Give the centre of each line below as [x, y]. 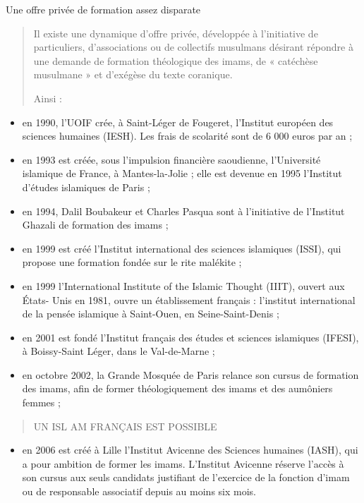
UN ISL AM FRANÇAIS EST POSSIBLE [125, 426]
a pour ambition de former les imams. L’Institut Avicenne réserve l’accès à [183, 463]
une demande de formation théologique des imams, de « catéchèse [176, 60]
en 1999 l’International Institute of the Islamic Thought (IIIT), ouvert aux [183, 285]
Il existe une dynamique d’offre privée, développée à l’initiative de [176, 33]
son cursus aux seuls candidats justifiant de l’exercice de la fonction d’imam [186, 477]
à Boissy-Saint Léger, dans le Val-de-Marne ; [119, 351]
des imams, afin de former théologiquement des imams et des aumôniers [177, 388]
